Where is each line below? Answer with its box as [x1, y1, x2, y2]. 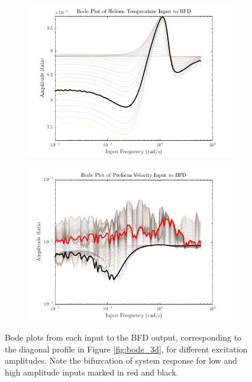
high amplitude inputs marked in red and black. [5, 365, 179, 378]
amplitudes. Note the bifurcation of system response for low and [5, 354, 237, 367]
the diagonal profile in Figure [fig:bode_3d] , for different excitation [5, 342, 248, 355]
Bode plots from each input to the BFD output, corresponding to [5, 331, 242, 344]
